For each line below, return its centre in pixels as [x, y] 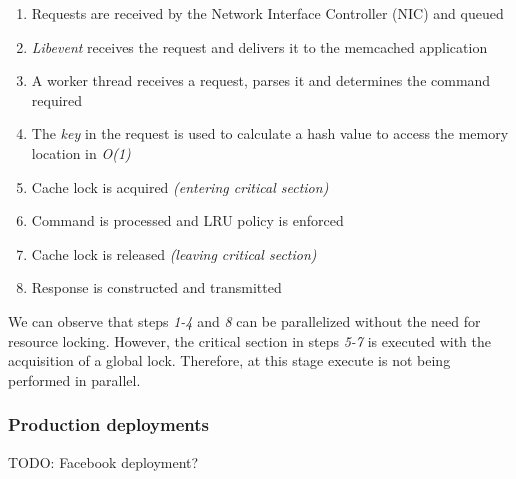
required [57, 99]
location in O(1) [81, 152]
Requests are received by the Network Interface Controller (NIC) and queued [267, 13]
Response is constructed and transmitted [156, 287]
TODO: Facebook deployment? [103, 461]
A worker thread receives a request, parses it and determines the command [261, 80]
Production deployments [108, 424]
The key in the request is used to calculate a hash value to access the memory [270, 133]
